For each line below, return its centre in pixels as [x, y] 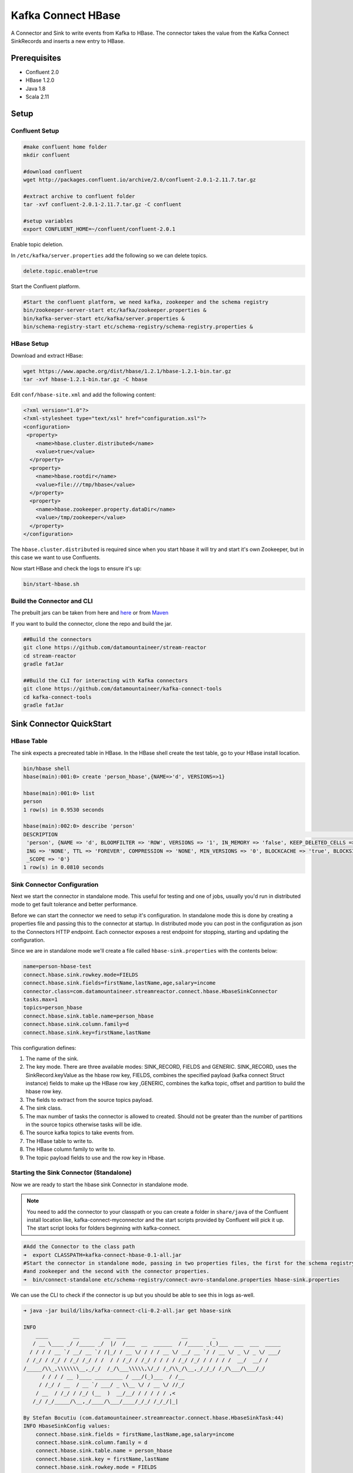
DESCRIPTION [41, 834]
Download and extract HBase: [47, 355]
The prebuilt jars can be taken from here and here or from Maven [90, 613]
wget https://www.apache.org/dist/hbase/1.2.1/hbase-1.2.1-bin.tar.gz [127, 371]
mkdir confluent [47, 155]
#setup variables [48, 221]
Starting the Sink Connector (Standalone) [71, 1173]
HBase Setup [30, 344]
